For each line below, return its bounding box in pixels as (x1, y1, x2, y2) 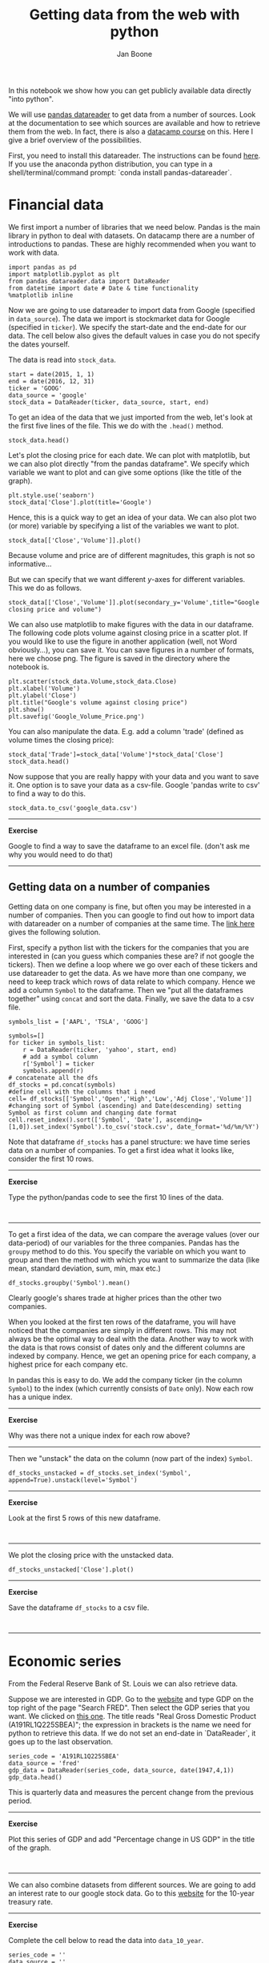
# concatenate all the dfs (8, 1074, 98, 1082)
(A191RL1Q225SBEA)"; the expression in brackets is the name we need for (8, 1720, 252, 1729)
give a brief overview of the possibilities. (8, 134, 142, 145)
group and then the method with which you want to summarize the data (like (8, 1254, 260, 1264)
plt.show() (8, 705, 45, 713)
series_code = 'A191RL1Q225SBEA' (8, 1752, 120, 1760)
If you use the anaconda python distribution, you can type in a (8, 159, 214, 169)
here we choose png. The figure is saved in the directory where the (8, 653, 231, 663)
